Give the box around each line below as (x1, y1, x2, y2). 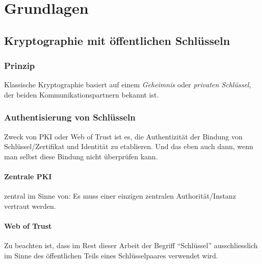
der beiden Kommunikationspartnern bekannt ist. (4, 89, 159, 100)
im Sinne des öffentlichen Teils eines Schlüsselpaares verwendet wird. (4, 250, 218, 260)
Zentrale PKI (4, 171, 52, 182)
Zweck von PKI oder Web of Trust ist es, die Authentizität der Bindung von (4, 131, 243, 141)
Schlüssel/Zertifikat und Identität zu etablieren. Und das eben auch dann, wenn (4, 141, 253, 152)
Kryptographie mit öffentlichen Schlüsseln (4, 32, 230, 48)
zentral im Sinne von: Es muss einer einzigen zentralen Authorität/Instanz (4, 190, 236, 201)
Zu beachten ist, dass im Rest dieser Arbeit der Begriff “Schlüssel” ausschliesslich (4, 240, 258, 251)
